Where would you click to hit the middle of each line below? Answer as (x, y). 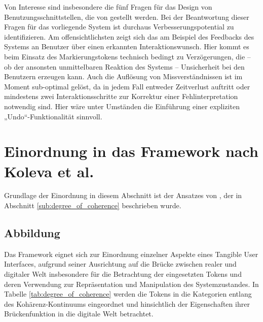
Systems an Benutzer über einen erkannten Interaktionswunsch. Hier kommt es (127, 46)
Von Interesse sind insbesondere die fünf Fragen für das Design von (108, 7)
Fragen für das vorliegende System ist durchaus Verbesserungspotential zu (119, 27)
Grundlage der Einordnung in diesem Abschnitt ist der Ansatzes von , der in (123, 195)
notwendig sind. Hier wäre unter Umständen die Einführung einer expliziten (122, 106)
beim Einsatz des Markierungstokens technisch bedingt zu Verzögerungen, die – (127, 56)
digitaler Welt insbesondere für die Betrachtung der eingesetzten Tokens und (123, 274)
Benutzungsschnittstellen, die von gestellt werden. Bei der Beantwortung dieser (127, 17)
